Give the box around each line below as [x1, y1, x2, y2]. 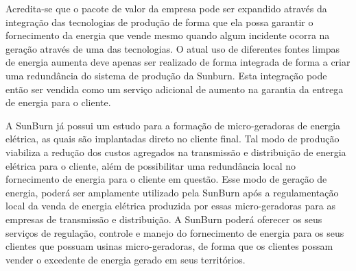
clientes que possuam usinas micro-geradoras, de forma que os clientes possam [5, 239, 333, 253]
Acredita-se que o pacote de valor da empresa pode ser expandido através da [5, 1, 327, 15]
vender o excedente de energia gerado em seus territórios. [5, 252, 246, 266]
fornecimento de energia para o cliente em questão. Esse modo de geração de [5, 172, 327, 186]
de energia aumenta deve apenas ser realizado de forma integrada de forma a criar [5, 55, 351, 69]
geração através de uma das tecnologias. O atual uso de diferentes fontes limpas [5, 41, 340, 55]
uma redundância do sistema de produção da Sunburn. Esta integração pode [5, 68, 327, 82]
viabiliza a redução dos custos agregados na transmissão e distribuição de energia [5, 144, 346, 159]
